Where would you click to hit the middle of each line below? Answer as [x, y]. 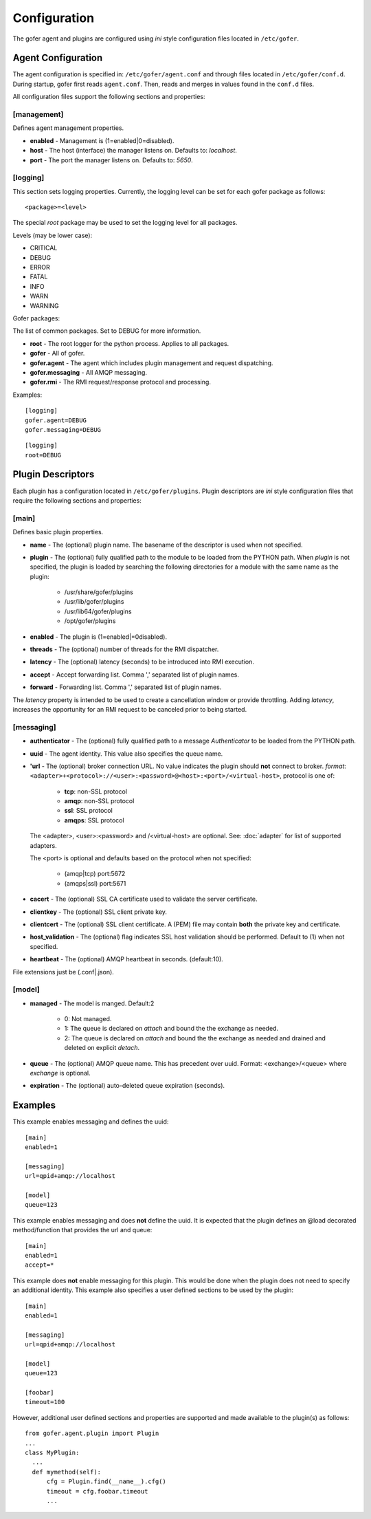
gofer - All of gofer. [57, 353]
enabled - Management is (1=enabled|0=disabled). [102, 140]
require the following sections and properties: [77, 500]
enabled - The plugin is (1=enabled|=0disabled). [99, 637]
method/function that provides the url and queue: [82, 1230]
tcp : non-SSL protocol [95, 791]
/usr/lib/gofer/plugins [94, 602]
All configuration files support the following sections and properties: [109, 97]
